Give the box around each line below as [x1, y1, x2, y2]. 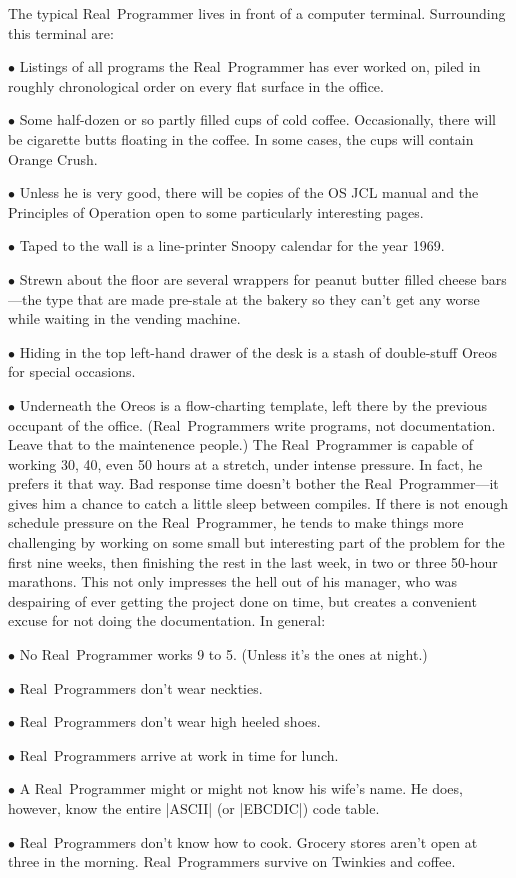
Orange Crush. [8, 148, 98, 169]
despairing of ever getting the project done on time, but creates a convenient [8, 590, 477, 611]
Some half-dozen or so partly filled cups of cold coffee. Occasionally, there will [19, 109, 496, 130]
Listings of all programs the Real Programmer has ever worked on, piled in [19, 56, 481, 77]
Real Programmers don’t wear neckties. [19, 677, 263, 698]
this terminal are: [8, 22, 114, 43]
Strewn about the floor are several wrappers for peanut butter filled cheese [19, 268, 477, 289]
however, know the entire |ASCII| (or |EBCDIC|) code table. [8, 798, 380, 818]
